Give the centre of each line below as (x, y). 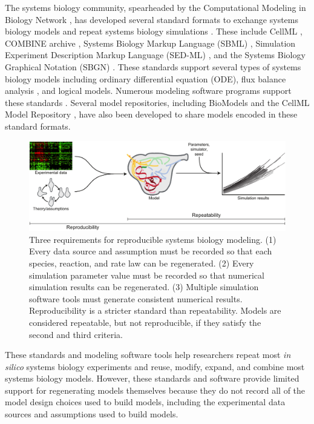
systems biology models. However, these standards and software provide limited (152, 378)
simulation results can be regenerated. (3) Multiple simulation (144, 287)
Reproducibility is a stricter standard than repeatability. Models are (155, 310)
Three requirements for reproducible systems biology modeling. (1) (153, 239)
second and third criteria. (76, 334)
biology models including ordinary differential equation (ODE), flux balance (146, 78)
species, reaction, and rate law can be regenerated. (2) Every (142, 263)
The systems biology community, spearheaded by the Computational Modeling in (155, 7)
